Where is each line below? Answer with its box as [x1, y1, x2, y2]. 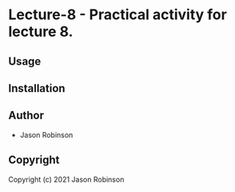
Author [8, 109, 44, 122]
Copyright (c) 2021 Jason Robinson [8, 174, 125, 184]
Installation [8, 82, 66, 95]
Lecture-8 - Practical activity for [8, 6, 228, 24]
